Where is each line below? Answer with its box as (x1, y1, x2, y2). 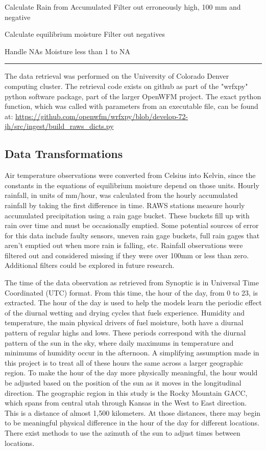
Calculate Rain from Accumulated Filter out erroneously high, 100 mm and (5, 2, 241, 12)
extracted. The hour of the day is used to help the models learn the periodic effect (5, 297, 262, 308)
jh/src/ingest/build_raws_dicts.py (5, 121, 114, 131)
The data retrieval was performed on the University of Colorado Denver (5, 71, 229, 81)
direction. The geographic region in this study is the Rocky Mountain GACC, (5, 387, 248, 398)
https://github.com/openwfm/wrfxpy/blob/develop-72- (15, 110, 188, 121)
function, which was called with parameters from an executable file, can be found (5, 101, 258, 111)
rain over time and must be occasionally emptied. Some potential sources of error (5, 220, 259, 231)
